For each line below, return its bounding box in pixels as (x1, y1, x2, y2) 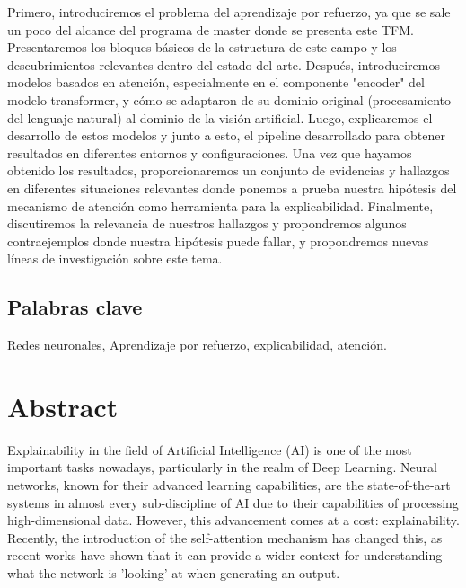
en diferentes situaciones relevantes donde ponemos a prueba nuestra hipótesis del (7, 178, 457, 197)
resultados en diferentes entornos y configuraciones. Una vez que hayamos (7, 143, 412, 162)
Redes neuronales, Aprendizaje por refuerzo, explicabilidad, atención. (7, 335, 387, 354)
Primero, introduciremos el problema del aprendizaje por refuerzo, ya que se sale (7, 3, 451, 21)
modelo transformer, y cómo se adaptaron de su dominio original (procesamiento (7, 90, 452, 109)
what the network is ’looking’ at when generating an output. (7, 563, 340, 582)
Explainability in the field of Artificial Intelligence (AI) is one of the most (7, 440, 412, 459)
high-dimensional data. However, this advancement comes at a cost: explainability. (7, 511, 460, 530)
